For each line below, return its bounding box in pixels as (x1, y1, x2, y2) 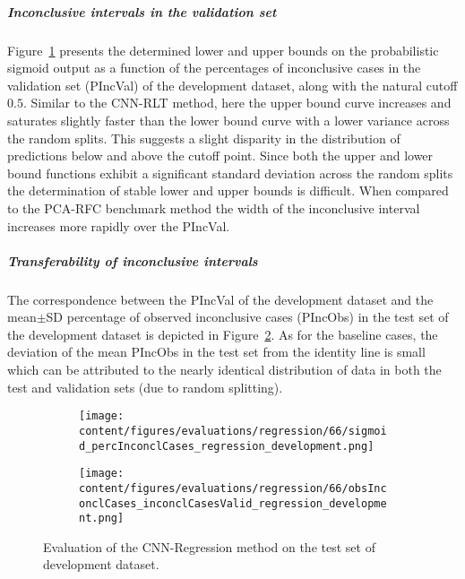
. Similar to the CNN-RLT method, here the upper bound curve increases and (22, 93, 452, 112)
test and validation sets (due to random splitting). (7, 377, 283, 396)
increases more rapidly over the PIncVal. (7, 216, 230, 235)
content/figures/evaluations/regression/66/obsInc (79, 481, 387, 495)
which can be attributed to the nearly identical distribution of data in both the (7, 360, 442, 379)
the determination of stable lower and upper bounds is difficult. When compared (7, 181, 449, 200)
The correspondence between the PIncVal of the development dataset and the (7, 289, 434, 308)
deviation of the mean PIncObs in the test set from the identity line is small (7, 342, 426, 361)
